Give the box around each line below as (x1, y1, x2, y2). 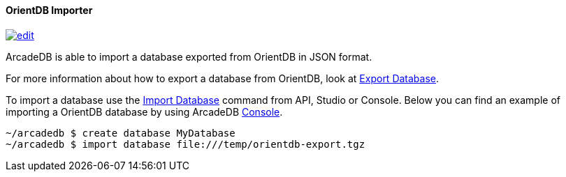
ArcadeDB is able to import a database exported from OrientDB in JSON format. (6, 50, 372, 63)
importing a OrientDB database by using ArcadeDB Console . (6, 105, 283, 118)
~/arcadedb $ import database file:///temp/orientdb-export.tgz (6, 138, 365, 150)
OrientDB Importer (6, 4, 93, 16)
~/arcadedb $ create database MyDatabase (6, 127, 235, 139)
